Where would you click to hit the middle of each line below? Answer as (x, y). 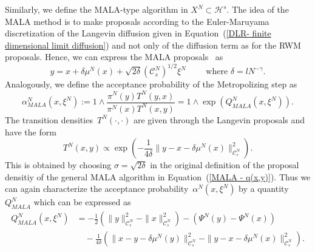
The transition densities (49, 119)
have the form (31, 131)
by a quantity (264, 189)
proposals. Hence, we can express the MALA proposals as (114, 57)
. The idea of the (258, 9)
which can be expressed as (82, 202)
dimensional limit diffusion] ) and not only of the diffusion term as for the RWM (153, 45)
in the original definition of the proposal (225, 165)
